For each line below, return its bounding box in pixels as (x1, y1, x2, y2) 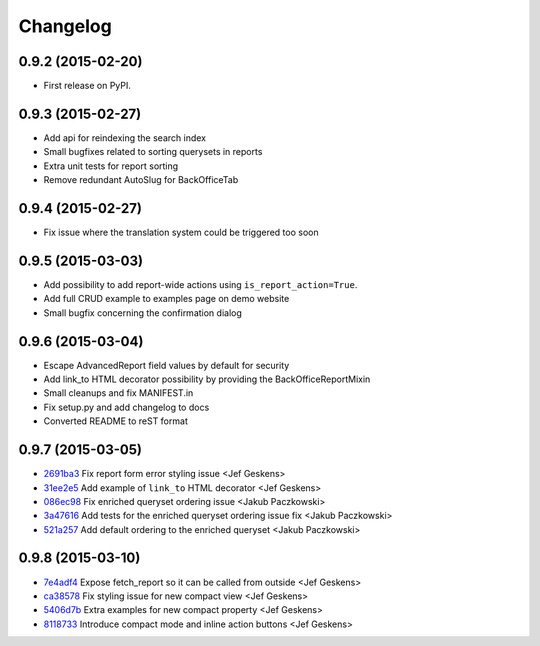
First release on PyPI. (43, 80, 132, 92)
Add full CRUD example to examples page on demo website (43, 293, 290, 305)
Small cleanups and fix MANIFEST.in (43, 387, 194, 399)
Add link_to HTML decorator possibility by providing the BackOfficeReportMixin (43, 373, 371, 385)
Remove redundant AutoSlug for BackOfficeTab (43, 174, 239, 186)
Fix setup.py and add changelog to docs (43, 401, 210, 413)
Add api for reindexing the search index (43, 131, 207, 144)
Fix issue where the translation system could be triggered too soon (43, 226, 319, 239)
